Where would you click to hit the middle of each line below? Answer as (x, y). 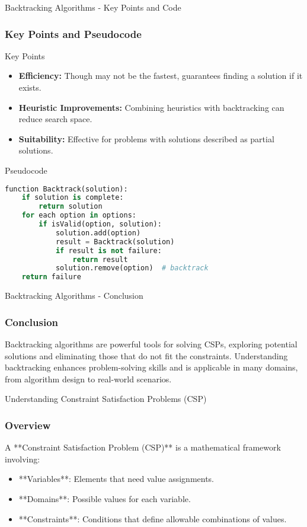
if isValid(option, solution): (100, 224)
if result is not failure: (108, 250)
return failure (51, 277)
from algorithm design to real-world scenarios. (88, 379)
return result (100, 259)
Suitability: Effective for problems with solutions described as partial (146, 138)
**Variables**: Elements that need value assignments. (116, 479)
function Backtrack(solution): (66, 189)
